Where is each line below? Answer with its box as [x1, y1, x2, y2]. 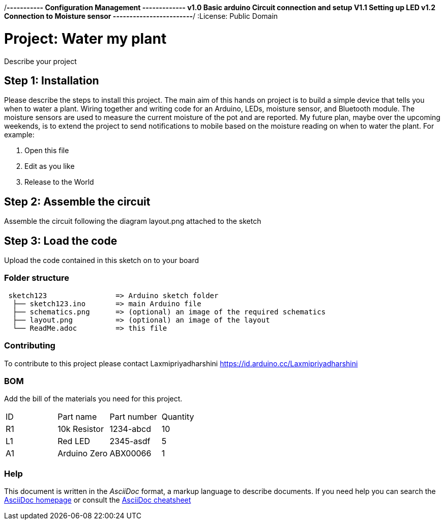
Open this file [24, 146, 69, 155]
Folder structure [4, 273, 69, 283]
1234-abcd [109, 424, 151, 434]
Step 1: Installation [4, 74, 99, 87]
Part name [57, 412, 97, 422]
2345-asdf [109, 436, 151, 447]
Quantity [161, 412, 194, 422]
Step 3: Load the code [4, 234, 117, 247]
